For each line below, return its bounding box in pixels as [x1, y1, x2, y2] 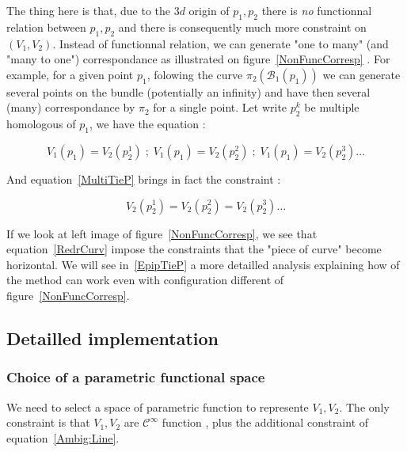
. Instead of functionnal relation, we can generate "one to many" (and [52, 35, 389, 51]
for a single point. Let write [153, 99, 287, 116]
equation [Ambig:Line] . [6, 429, 120, 446]
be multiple [304, 99, 359, 116]
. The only [339, 398, 390, 415]
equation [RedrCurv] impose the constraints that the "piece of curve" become [6, 241, 382, 257]
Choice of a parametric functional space [6, 367, 265, 387]
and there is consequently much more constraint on [118, 18, 367, 35]
